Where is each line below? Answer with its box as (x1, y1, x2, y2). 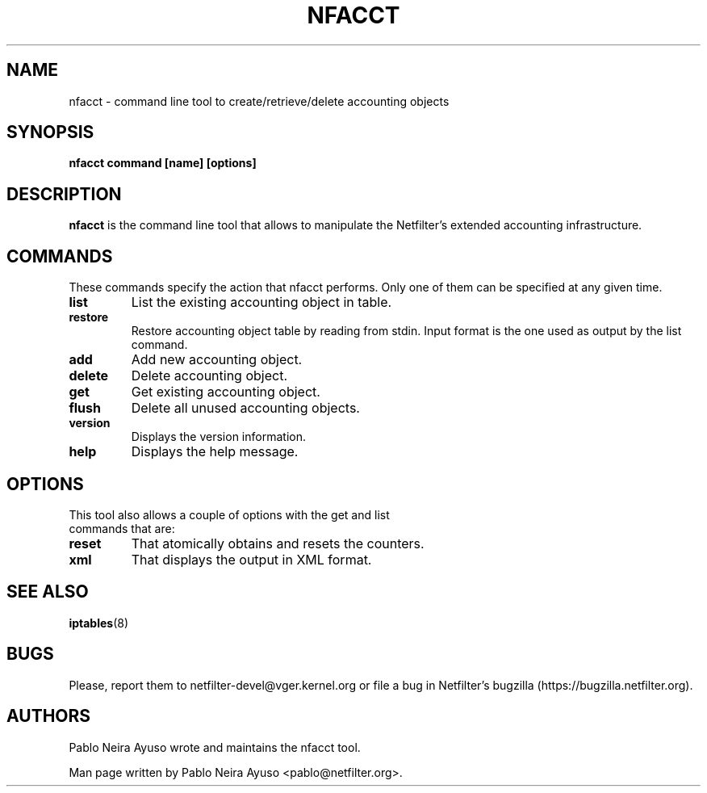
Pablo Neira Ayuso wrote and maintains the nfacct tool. (69, 740, 361, 754)
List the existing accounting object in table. (131, 294, 392, 311)
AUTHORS (6, 706, 91, 727)
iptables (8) (69, 615, 129, 630)
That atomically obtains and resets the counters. (131, 535, 425, 552)
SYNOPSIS (6, 122, 94, 143)
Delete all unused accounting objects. (131, 400, 360, 417)
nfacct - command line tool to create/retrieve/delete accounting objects (69, 94, 450, 108)
